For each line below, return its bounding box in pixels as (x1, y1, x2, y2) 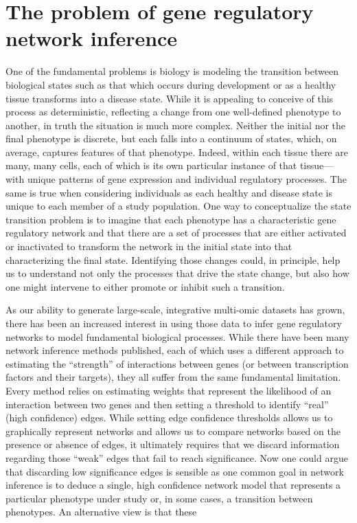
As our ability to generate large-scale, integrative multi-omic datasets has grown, (5, 302, 345, 317)
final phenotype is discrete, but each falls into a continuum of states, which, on (5, 131, 337, 146)
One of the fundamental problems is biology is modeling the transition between (5, 64, 338, 78)
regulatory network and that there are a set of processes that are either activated (5, 225, 347, 240)
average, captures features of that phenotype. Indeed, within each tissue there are (5, 144, 349, 159)
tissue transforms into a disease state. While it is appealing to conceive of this (5, 91, 334, 105)
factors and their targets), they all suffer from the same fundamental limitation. (5, 370, 341, 384)
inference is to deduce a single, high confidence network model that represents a (5, 478, 341, 492)
